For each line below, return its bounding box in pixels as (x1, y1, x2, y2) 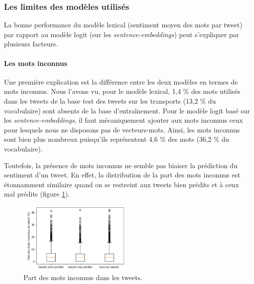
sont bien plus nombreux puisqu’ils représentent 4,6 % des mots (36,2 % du (4, 134, 230, 144)
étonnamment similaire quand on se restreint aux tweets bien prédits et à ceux (4, 179, 239, 189)
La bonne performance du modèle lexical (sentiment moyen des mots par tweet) (4, 20, 243, 30)
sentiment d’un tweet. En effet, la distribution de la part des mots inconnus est (4, 170, 240, 180)
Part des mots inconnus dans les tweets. (23, 272, 143, 282)
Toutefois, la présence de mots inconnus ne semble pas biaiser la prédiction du (4, 160, 238, 170)
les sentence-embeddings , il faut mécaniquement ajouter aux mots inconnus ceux (4, 115, 243, 125)
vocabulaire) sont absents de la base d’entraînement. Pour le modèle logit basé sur (4, 105, 250, 115)
